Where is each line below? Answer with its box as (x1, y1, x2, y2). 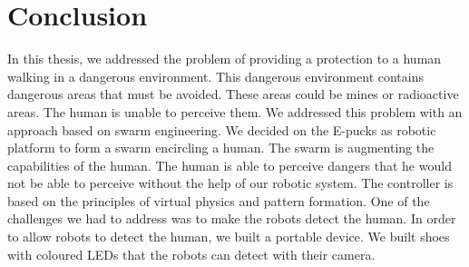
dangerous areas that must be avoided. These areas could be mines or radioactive (7, 84, 459, 104)
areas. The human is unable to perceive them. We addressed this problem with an (7, 102, 463, 121)
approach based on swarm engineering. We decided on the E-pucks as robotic (7, 120, 436, 139)
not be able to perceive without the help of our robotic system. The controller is (7, 173, 454, 193)
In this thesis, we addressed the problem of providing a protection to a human (7, 49, 442, 68)
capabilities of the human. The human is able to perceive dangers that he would (7, 155, 452, 174)
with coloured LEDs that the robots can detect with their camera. (7, 244, 376, 263)
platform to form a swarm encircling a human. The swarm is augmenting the (7, 138, 435, 157)
